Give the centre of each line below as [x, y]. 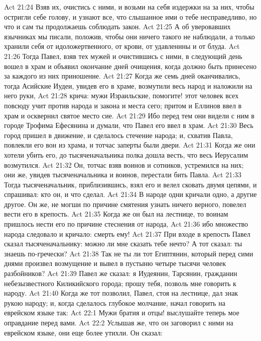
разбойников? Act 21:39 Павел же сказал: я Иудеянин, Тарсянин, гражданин [121, 273]
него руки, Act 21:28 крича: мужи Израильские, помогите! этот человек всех [121, 95]
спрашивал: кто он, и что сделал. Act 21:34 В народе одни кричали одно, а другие [130, 194]
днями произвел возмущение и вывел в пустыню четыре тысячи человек [115, 263]
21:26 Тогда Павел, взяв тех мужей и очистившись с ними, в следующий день [123, 56]
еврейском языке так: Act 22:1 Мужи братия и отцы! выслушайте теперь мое [122, 313]
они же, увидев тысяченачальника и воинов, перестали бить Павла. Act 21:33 [123, 175]
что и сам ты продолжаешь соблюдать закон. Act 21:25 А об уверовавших [117, 26]
